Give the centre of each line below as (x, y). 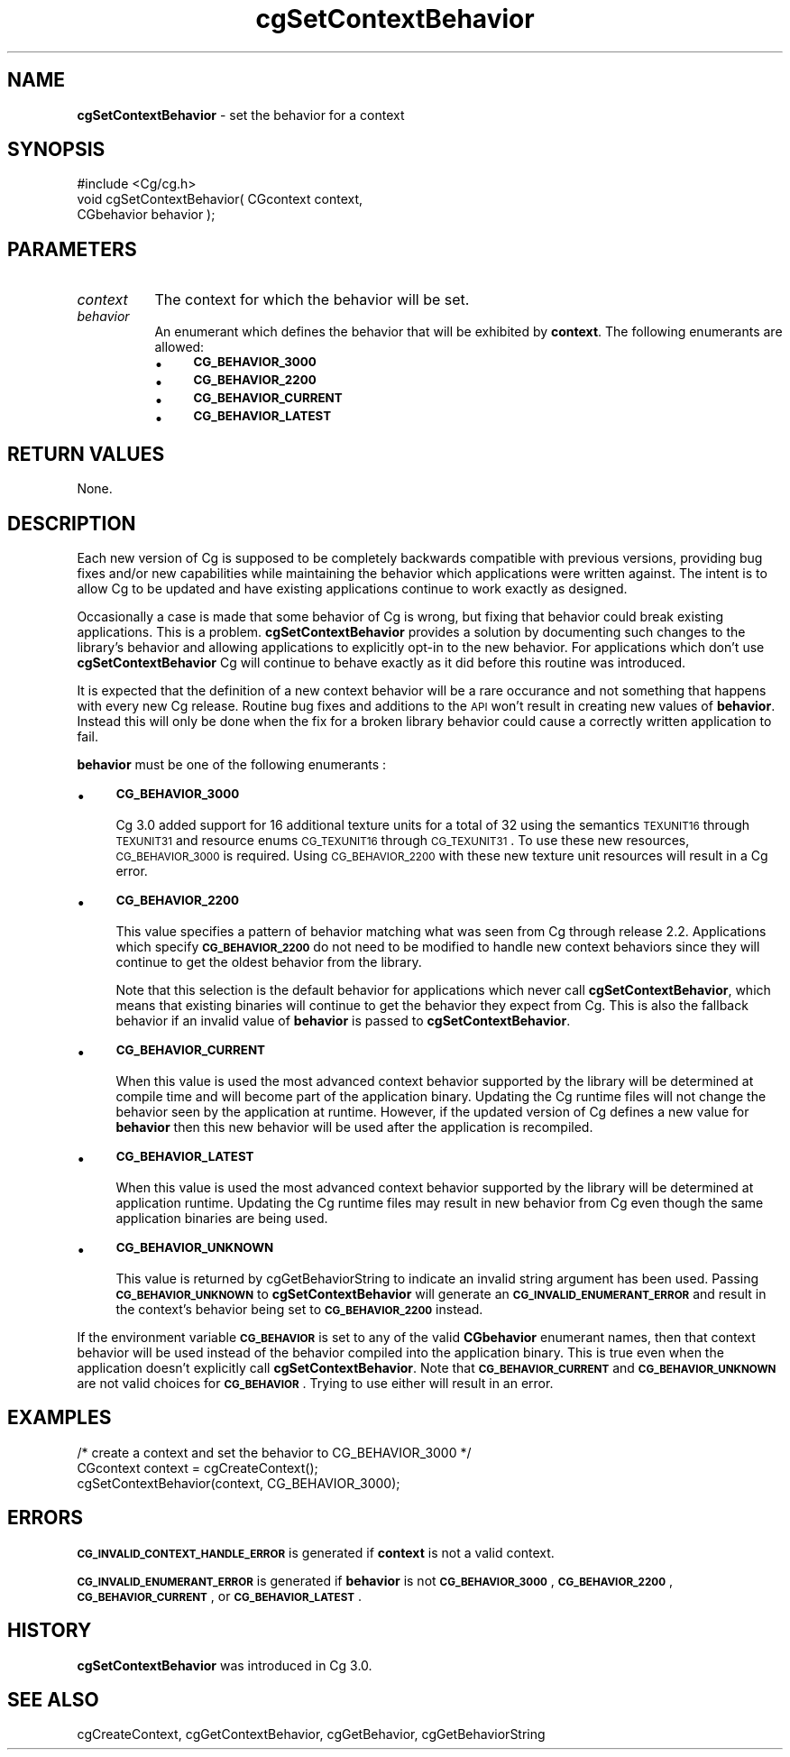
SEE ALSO (53, 1699)
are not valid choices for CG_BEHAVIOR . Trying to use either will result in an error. (315, 1383)
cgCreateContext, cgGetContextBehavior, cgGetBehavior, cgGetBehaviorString (311, 1734)
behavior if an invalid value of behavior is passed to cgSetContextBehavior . (343, 1020)
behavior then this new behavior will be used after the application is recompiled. (354, 1127)
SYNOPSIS (56, 150)
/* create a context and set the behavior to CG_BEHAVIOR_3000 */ (274, 1452)
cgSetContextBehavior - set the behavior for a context (241, 115)
